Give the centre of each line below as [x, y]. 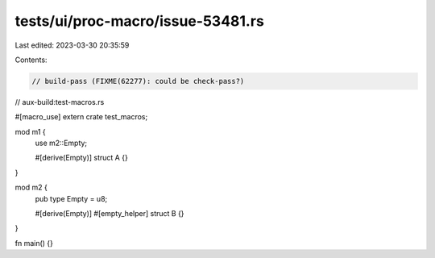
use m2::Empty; [61, 143]
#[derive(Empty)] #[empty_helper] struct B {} [110, 214]
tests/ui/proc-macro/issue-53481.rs [140, 21]
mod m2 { [31, 187]
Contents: [31, 60]
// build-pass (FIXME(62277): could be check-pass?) [138, 81]
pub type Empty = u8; [71, 198]
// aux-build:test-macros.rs [60, 102]
